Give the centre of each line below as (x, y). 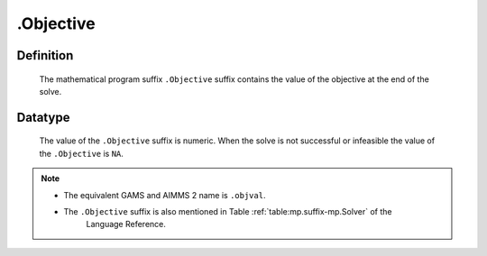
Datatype (43, 117)
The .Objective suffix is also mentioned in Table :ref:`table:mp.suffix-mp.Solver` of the (228, 211)
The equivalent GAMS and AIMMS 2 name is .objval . (165, 195)
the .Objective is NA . (81, 153)
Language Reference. (126, 224)
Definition (45, 55)
